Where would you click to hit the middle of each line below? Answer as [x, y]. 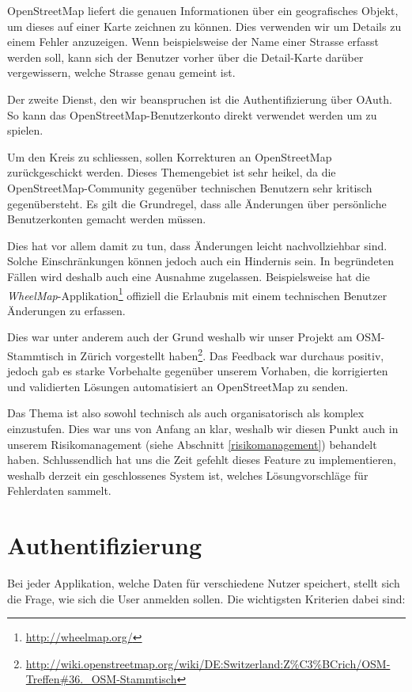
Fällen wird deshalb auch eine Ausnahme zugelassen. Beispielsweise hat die [189, 276]
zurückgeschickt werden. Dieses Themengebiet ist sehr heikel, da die [172, 172]
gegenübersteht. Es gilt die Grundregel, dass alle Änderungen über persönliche [197, 203]
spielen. [25, 130]
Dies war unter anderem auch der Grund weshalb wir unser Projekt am [180, 337]
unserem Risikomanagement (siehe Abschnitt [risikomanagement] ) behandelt [192, 444]
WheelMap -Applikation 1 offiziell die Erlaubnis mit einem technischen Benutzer [197, 294]
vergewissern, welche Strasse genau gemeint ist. [121, 72]
